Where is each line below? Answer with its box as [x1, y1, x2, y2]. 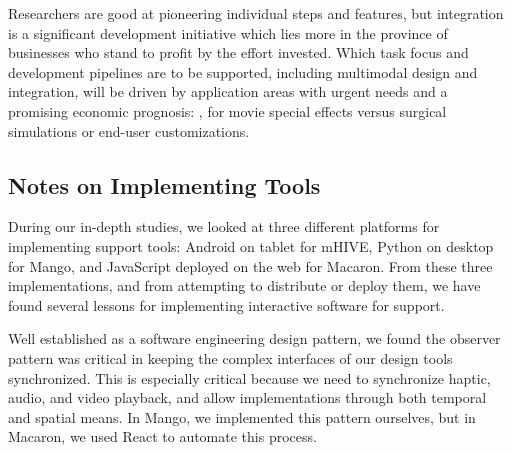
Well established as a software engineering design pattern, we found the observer [8, 328, 501, 349]
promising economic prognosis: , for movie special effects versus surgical [8, 100, 447, 121]
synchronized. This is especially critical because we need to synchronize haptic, [8, 367, 491, 388]
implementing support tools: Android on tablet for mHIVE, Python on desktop [8, 235, 494, 256]
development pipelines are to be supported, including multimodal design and [8, 61, 478, 82]
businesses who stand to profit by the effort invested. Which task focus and [8, 42, 469, 63]
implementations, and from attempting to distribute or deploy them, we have [8, 275, 481, 296]
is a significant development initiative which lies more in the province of [8, 22, 448, 43]
